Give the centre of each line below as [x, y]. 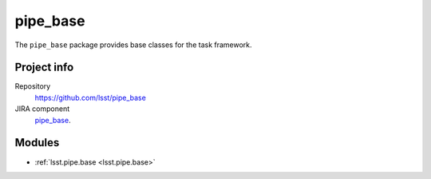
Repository [33, 86]
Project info [44, 68]
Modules [37, 143]
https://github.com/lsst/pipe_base [91, 97]
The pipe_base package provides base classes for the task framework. [133, 45]
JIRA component [42, 109]
